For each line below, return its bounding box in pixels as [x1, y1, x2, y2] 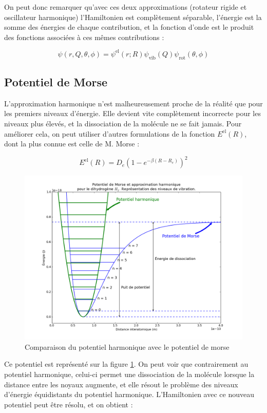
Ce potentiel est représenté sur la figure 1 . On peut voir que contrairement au [4, 359, 249, 369]
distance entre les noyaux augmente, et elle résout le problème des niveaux [4, 379, 238, 389]
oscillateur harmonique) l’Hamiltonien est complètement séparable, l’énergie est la [4, 11, 262, 22]
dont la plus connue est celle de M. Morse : [4, 138, 140, 149]
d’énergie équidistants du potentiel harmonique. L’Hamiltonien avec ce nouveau [4, 389, 254, 400]
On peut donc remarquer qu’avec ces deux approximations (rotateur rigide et [4, 2, 247, 12]
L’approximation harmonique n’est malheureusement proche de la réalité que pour [4, 98, 263, 108]
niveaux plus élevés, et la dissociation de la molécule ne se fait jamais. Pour [4, 118, 242, 129]
